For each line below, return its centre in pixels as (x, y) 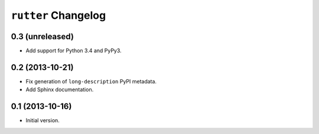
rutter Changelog (58, 15)
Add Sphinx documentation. (60, 90)
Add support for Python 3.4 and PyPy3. (74, 51)
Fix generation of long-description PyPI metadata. (91, 81)
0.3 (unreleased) (42, 36)
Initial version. (43, 120)
